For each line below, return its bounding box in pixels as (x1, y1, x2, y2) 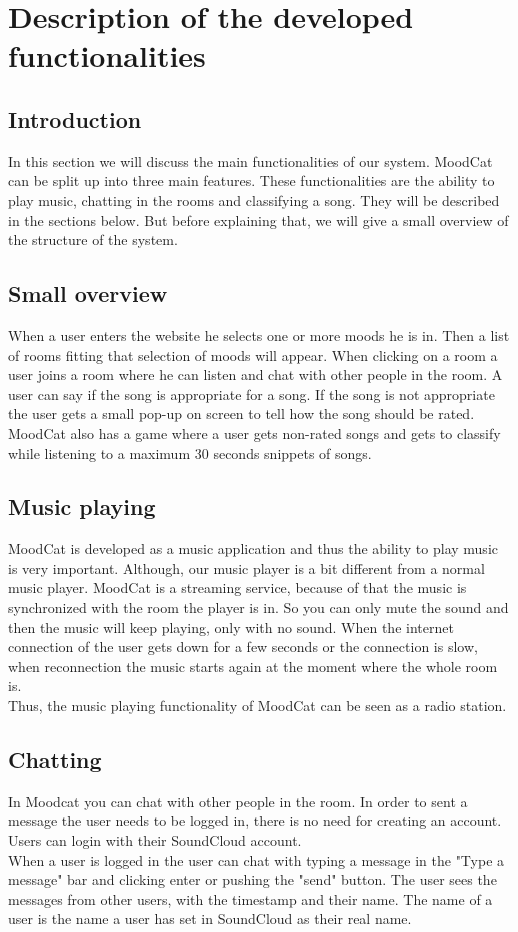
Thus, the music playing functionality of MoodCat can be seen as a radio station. (8, 695, 507, 716)
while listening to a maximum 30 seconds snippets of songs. (8, 442, 372, 463)
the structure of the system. (8, 229, 178, 250)
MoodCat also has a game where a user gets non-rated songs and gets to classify (8, 422, 501, 443)
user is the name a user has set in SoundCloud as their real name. (8, 908, 412, 929)
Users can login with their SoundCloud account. (8, 830, 302, 851)
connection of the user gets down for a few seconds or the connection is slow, (8, 636, 478, 657)
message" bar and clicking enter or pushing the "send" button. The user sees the (8, 869, 497, 890)
